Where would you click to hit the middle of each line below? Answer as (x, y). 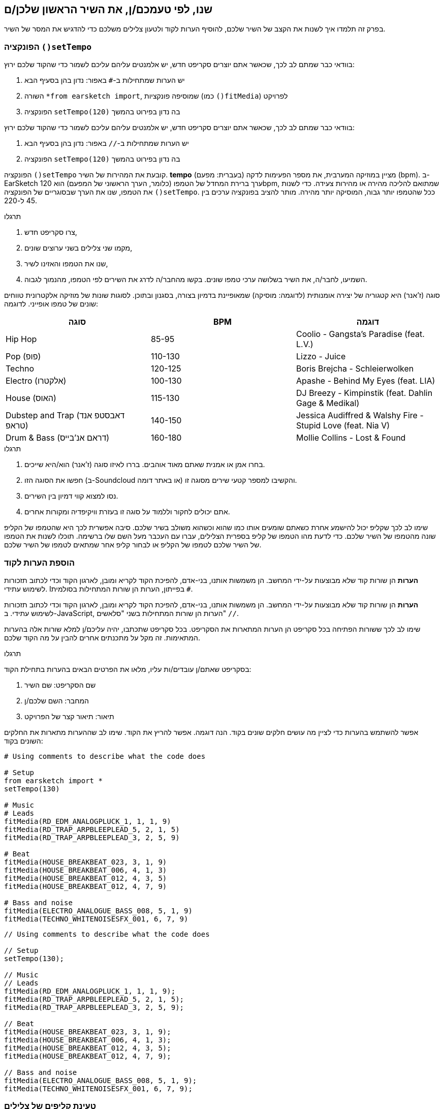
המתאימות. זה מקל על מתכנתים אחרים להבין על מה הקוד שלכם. (102, 637)
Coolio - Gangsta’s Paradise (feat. (360, 334)
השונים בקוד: (24, 741)
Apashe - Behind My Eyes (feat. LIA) (366, 381)
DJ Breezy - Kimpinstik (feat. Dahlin (364, 393)
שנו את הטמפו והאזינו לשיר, (66, 264)
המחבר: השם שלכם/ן (57, 700)
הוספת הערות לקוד (40, 562)
